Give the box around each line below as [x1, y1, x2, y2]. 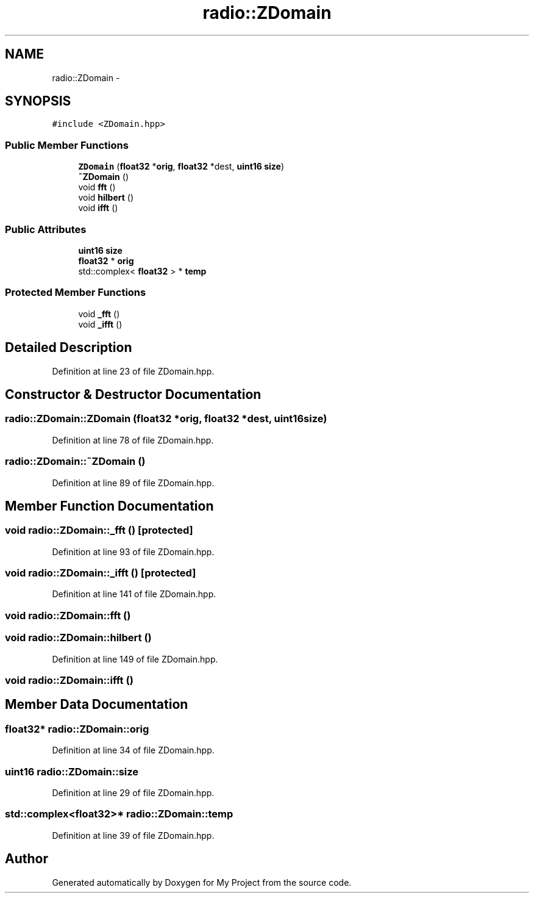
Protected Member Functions [5, 286, 146, 299]
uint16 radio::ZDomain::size [5, 765, 139, 778]
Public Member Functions [5, 138, 129, 151]
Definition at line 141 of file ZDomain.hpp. [52, 589, 216, 600]
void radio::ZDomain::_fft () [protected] [5, 524, 193, 537]
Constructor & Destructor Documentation [5, 386, 262, 402]
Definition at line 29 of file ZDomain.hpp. [52, 787, 215, 798]
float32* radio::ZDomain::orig [5, 722, 149, 735]
